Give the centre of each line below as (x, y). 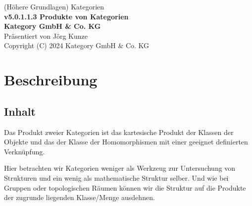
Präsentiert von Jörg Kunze (46, 35)
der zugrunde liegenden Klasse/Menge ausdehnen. (79, 197)
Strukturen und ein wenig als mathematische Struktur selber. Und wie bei (116, 177)
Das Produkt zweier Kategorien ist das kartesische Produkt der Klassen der (119, 132)
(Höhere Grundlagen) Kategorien (54, 6)
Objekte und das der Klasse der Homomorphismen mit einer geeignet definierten (126, 142)
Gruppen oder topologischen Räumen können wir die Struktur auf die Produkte (125, 187)
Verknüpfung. (25, 151)
